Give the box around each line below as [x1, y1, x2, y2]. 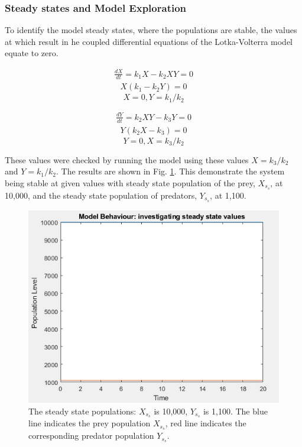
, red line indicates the [165, 417, 246, 429]
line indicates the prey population [28, 417, 151, 429]
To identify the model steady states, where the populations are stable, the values [5, 24, 297, 36]
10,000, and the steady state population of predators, [5, 189, 197, 201]
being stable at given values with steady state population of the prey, [5, 177, 255, 189]
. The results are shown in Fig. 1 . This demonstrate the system [56, 165, 285, 177]
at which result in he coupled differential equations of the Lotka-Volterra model [5, 35, 293, 47]
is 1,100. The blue [203, 404, 268, 417]
